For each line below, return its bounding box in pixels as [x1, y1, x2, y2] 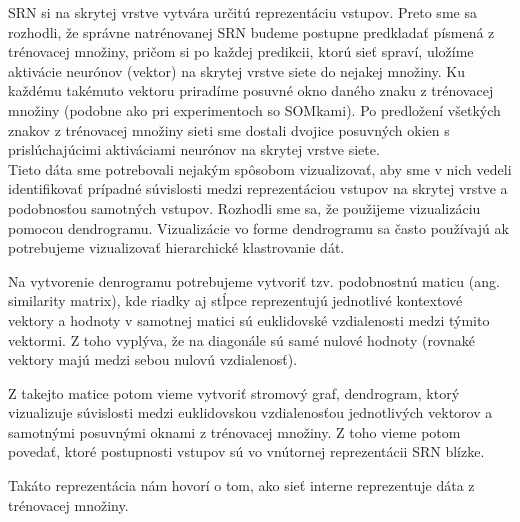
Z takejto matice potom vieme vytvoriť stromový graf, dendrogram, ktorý [8, 382, 460, 403]
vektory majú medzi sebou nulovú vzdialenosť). [8, 349, 298, 370]
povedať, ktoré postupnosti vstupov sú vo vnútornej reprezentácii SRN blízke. [8, 441, 485, 462]
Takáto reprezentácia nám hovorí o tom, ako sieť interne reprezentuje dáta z [8, 475, 475, 496]
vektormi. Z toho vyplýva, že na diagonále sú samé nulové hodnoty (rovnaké [8, 329, 475, 350]
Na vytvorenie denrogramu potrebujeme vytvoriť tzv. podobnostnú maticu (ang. [8, 270, 500, 291]
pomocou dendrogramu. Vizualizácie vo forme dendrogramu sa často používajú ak [8, 217, 509, 238]
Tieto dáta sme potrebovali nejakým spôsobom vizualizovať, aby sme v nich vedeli [8, 158, 512, 179]
